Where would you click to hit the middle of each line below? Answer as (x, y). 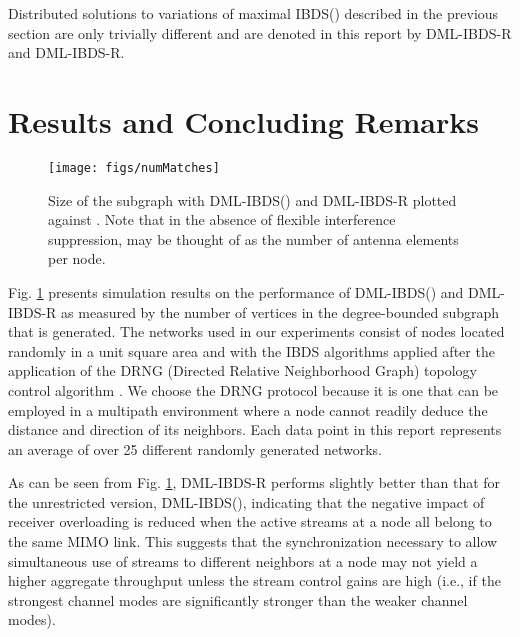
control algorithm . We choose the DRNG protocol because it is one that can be (253, 389)
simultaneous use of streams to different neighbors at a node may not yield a (243, 560)
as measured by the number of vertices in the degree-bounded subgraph (280, 311)
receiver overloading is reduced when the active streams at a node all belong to (250, 521)
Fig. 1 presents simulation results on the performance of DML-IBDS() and (236, 291)
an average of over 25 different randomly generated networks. (195, 448)
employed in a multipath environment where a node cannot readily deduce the (248, 409)
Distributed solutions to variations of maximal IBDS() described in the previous (253, 13)
